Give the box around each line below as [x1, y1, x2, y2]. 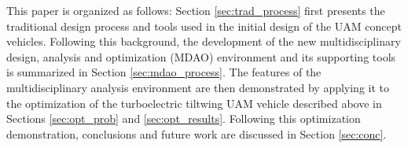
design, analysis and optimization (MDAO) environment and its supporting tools [6, 48, 396, 65]
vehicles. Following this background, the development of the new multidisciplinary [6, 33, 401, 50]
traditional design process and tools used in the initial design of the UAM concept [6, 17, 402, 34]
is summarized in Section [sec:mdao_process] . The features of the [6, 64, 322, 80]
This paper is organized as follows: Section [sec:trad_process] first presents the [6, 2, 385, 18]
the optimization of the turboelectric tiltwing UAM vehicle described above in [6, 94, 382, 111]
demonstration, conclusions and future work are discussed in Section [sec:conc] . [6, 125, 387, 142]
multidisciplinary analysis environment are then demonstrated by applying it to [6, 79, 390, 95]
